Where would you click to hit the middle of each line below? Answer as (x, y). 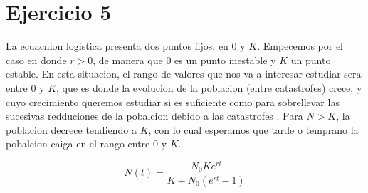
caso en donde (36, 59)
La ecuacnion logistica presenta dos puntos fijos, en (117, 46)
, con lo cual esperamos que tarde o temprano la (253, 129)
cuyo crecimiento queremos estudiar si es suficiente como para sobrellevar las (173, 101)
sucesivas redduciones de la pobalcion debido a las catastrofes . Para (154, 116)
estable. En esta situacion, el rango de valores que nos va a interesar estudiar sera (184, 74)
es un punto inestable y (225, 59)
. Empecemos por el (300, 46)
